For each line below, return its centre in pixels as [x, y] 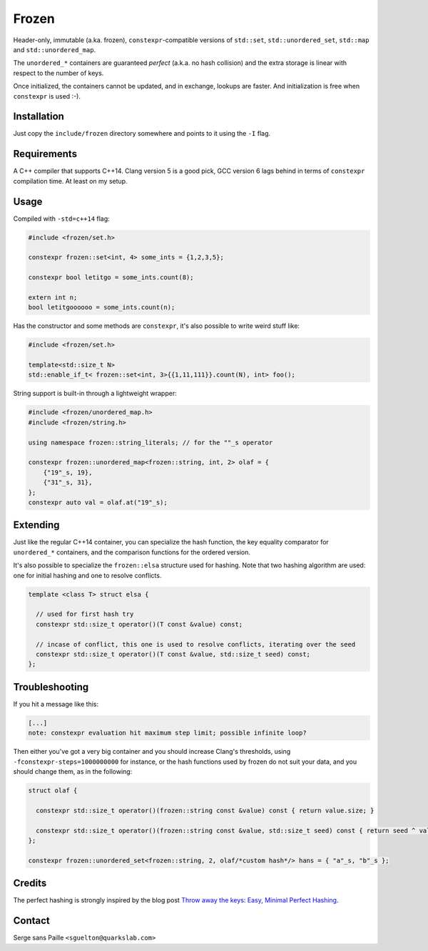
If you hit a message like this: [56, 704]
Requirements [45, 154]
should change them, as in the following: [73, 771]
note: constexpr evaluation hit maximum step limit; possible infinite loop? [167, 733]
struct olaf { [53, 790]
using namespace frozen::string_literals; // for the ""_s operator [151, 442]
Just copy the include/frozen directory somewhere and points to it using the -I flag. [142, 134]
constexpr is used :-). [47, 96]
